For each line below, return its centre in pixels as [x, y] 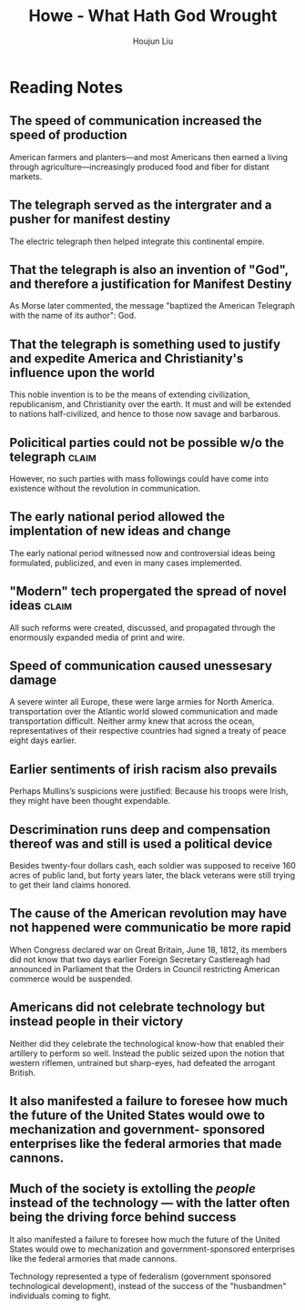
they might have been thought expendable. [90, 801]
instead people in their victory [97, 1022]
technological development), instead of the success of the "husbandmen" [148, 1285]
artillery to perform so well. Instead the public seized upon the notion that [147, 1053]
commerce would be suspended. [71, 979]
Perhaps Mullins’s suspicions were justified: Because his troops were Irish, [149, 791]
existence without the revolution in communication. [105, 488]
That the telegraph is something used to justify [145, 344]
